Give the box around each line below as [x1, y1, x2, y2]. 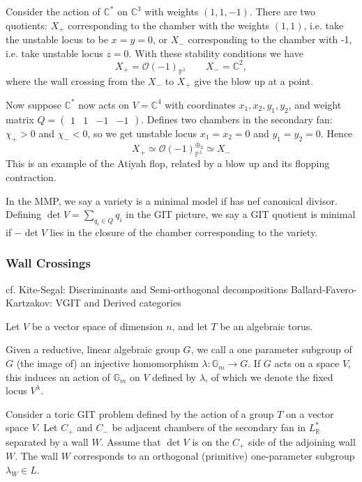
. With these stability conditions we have [128, 45, 303, 60]
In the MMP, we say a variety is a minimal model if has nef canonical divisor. [6, 193, 338, 208]
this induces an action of [6, 369, 110, 384]
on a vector [286, 406, 334, 421]
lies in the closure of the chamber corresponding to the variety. [50, 224, 318, 239]
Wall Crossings [6, 254, 91, 272]
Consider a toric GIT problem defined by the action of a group [6, 406, 274, 421]
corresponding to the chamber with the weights [68, 17, 270, 32]
